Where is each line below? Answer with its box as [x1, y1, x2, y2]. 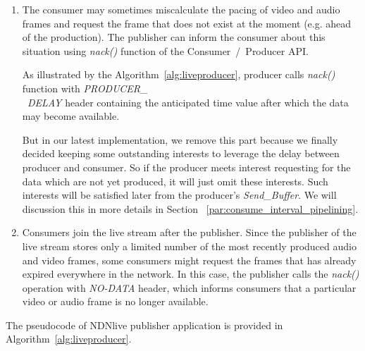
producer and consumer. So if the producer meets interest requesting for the [22, 159, 351, 174]
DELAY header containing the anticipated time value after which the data [27, 94, 349, 109]
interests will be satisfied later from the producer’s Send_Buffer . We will [22, 187, 337, 202]
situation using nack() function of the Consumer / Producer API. [22, 43, 309, 58]
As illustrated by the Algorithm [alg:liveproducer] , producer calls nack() [22, 67, 335, 82]
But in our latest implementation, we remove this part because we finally [22, 132, 338, 147]
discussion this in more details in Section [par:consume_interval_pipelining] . [22, 201, 359, 216]
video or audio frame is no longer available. [22, 294, 209, 309]
